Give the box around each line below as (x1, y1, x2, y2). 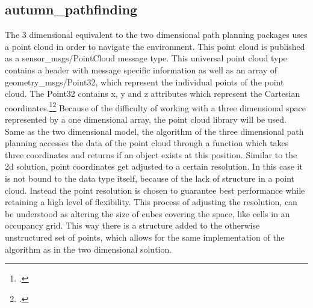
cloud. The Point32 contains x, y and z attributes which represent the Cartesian (5, 87, 300, 100)
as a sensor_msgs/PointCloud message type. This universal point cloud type (5, 52, 287, 64)
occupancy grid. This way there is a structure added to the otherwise (5, 219, 260, 232)
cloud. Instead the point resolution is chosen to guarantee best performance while (5, 183, 305, 196)
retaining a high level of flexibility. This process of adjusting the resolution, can (5, 196, 297, 208)
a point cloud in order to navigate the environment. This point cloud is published (5, 40, 305, 52)
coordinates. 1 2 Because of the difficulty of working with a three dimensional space (5, 99, 306, 114)
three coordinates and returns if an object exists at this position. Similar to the (5, 148, 297, 161)
